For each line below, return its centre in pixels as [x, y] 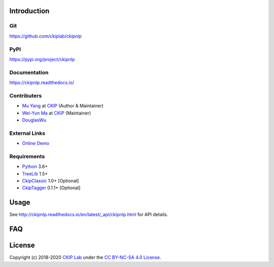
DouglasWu [34, 120]
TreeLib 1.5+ [35, 173]
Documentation [29, 72]
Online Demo [36, 143]
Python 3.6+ [35, 167]
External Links [27, 133]
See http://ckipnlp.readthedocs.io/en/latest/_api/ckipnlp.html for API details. [89, 215]
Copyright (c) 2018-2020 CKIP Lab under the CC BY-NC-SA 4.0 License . [85, 257]
